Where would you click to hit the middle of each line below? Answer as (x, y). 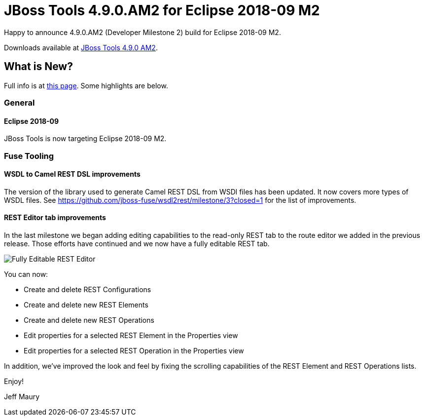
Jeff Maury (22, 397)
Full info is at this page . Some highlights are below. (86, 85)
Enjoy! (14, 381)
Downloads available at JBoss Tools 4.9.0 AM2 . (81, 47)
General (19, 102)
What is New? (38, 67)
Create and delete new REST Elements (86, 305)
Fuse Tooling (29, 156)
